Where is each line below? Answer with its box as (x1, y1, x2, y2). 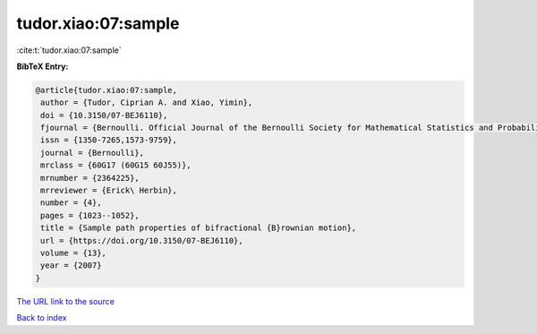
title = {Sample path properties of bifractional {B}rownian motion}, (40, 223, 357, 233)
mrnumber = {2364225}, (40, 173, 141, 183)
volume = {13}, (40, 248, 107, 258)
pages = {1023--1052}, (40, 210, 141, 220)
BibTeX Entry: (16, 61, 69, 72)
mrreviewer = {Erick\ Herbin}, (40, 185, 178, 196)
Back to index (16, 313, 67, 323)
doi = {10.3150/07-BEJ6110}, (40, 110, 168, 120)
